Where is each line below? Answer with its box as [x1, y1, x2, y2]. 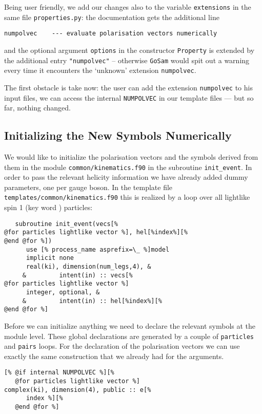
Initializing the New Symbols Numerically [4, 127, 232, 143]
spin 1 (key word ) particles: [4, 202, 93, 213]
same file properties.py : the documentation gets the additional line [4, 11, 219, 22]
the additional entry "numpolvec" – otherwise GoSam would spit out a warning [4, 54, 250, 65]
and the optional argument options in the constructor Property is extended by [4, 44, 255, 55]
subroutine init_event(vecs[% [15, 220, 118, 228]
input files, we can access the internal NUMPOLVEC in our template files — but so [4, 92, 254, 103]
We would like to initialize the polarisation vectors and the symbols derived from [4, 152, 258, 162]
